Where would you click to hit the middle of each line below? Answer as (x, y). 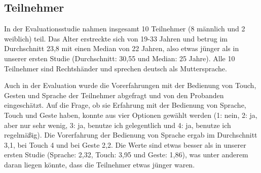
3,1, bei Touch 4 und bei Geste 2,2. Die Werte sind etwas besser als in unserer (125, 144)
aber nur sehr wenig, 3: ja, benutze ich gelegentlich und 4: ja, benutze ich (118, 125)
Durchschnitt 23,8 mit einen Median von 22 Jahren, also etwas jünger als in (122, 48)
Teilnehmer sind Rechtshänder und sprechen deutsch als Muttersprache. (116, 68)
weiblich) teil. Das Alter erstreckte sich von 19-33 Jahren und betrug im (116, 38)
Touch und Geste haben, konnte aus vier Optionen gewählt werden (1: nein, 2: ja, (131, 115)
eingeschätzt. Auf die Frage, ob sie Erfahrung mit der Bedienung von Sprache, (125, 105)
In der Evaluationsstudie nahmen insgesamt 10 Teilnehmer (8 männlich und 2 (125, 29)
